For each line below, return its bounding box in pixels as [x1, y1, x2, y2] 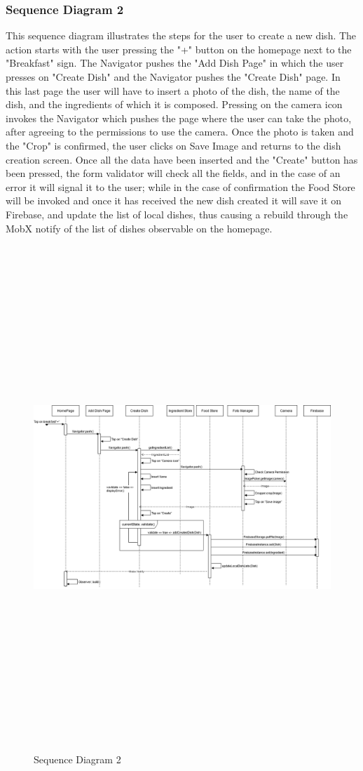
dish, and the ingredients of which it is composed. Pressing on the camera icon [6, 97, 343, 112]
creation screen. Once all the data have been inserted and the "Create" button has [6, 152, 358, 166]
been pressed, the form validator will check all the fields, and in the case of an [6, 166, 341, 180]
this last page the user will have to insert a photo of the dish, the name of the [6, 83, 340, 98]
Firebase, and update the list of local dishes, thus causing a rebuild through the [6, 206, 348, 221]
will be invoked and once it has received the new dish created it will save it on [6, 193, 341, 208]
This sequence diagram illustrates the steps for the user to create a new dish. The [6, 28, 357, 43]
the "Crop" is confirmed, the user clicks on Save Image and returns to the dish [6, 138, 341, 152]
